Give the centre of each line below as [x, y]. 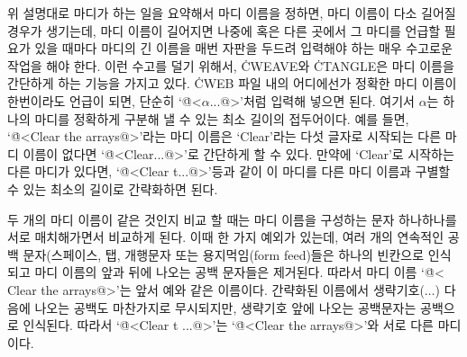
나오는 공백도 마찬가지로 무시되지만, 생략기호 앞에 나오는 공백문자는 [225, 307]
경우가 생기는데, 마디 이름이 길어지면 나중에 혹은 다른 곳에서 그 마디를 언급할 [224, 30]
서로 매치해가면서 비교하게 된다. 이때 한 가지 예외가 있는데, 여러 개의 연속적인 [226, 237]
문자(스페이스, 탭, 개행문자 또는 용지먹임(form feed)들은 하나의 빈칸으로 [224, 254]
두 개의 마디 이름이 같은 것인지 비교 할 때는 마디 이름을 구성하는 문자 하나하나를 [232, 219]
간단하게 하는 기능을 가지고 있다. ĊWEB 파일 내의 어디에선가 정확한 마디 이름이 [232, 83]
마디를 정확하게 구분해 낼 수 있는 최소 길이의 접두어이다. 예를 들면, [222, 118]
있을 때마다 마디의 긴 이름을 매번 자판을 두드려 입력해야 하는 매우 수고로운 [243, 48]
